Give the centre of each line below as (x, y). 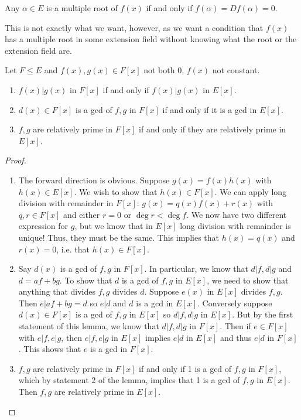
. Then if (235, 326)
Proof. (16, 160)
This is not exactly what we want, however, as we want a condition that (134, 27)
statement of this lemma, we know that (89, 326)
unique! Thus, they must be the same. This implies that (119, 237)
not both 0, (164, 70)
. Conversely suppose (235, 303)
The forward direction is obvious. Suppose (94, 180)
